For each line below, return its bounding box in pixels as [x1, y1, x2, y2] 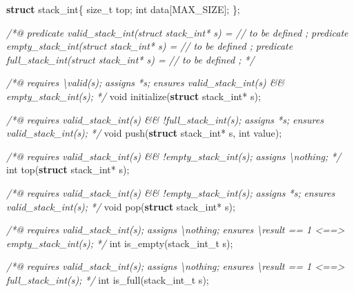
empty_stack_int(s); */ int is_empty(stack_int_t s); [6, 235, 233, 250]
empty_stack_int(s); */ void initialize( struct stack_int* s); [6, 88, 261, 103]
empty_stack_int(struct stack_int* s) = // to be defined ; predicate [6, 39, 293, 53]
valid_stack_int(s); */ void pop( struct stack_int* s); [6, 199, 235, 213]
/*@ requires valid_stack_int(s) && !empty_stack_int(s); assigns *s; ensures [6, 185, 335, 199]
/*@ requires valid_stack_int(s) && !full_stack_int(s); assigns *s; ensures [6, 112, 324, 126]
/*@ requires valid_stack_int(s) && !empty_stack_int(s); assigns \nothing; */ [6, 148, 342, 163]
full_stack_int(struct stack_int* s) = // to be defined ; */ [6, 52, 255, 66]
